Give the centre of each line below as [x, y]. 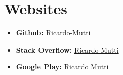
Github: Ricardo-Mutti [53, 33]
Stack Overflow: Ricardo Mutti [67, 49]
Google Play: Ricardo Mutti [62, 67]
